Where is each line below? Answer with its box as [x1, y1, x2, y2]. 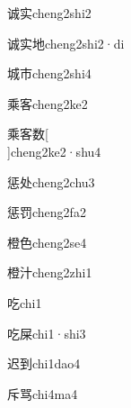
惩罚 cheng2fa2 [7, 203, 86, 222]
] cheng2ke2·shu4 [7, 141, 101, 160]
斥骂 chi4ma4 [7, 384, 78, 403]
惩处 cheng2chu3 [7, 172, 95, 191]
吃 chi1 [7, 293, 42, 312]
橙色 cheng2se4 [7, 232, 87, 251]
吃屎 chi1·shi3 [7, 323, 86, 342]
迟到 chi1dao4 [7, 354, 81, 373]
